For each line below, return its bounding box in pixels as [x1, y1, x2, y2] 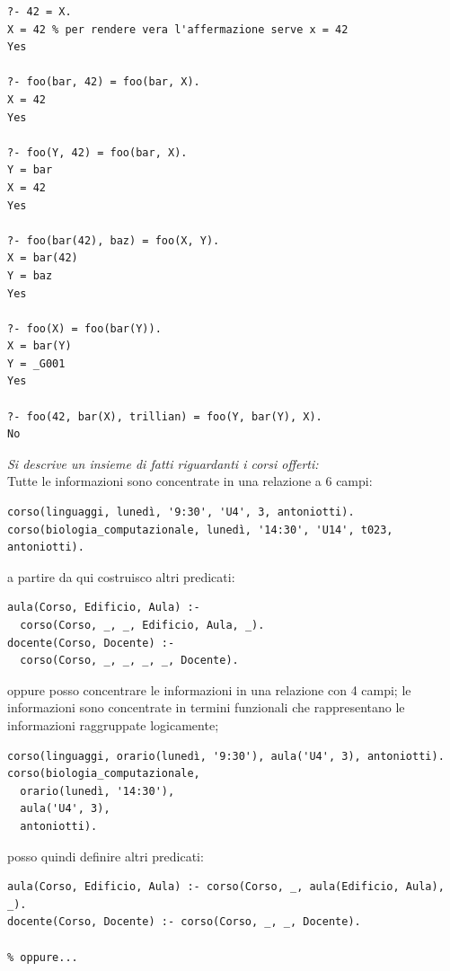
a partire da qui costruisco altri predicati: [7, 567, 235, 586]
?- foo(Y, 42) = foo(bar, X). [7, 146, 188, 159]
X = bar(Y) [7, 340, 72, 353]
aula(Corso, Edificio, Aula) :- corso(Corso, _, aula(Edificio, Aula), [7, 880, 445, 894]
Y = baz [7, 269, 53, 282]
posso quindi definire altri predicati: [7, 846, 204, 865]
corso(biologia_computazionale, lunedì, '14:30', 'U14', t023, [7, 523, 393, 536]
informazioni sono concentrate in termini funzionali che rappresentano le [7, 698, 405, 717]
